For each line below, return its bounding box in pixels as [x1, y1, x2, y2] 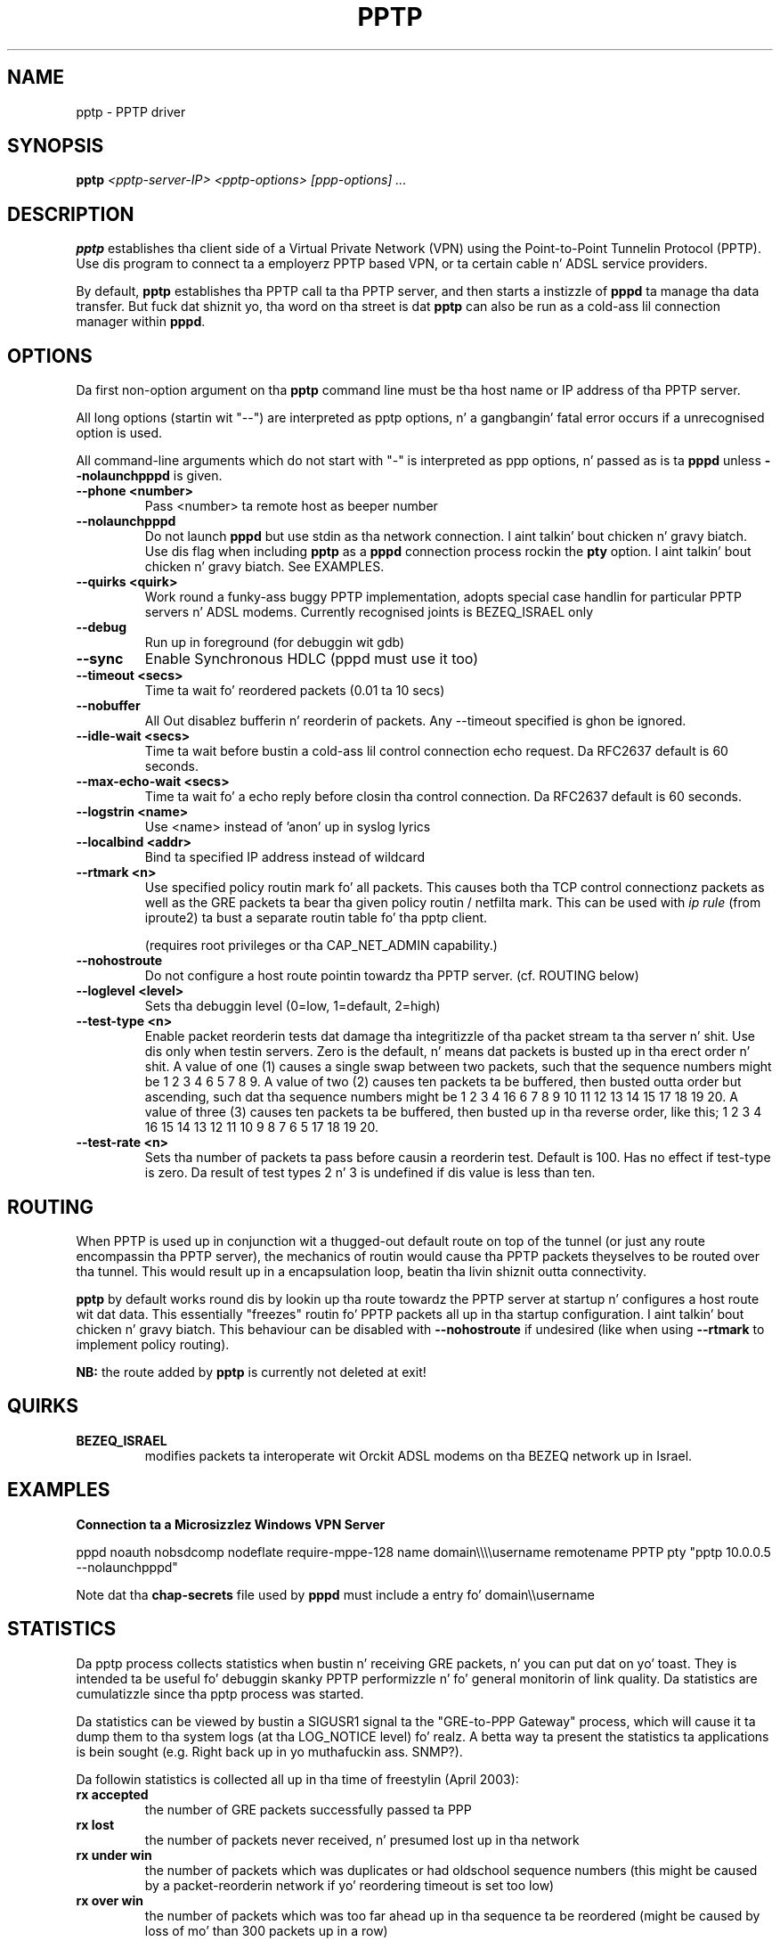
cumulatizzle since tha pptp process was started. [76, 1685, 364, 1701]
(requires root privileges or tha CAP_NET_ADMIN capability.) [144, 938, 498, 954]
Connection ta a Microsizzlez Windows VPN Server [76, 1516, 386, 1532]
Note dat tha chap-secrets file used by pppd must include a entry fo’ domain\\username [76, 1586, 595, 1602]
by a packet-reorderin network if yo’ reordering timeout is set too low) [144, 1877, 555, 1893]
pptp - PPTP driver [76, 103, 186, 119]
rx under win [76, 1847, 152, 1863]
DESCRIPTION [7, 202, 134, 225]
